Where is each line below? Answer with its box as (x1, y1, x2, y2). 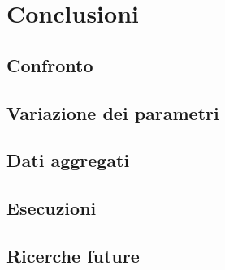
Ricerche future (6, 242, 140, 268)
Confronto (6, 52, 93, 77)
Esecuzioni (6, 195, 97, 221)
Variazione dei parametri (6, 100, 219, 125)
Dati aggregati (6, 148, 130, 173)
